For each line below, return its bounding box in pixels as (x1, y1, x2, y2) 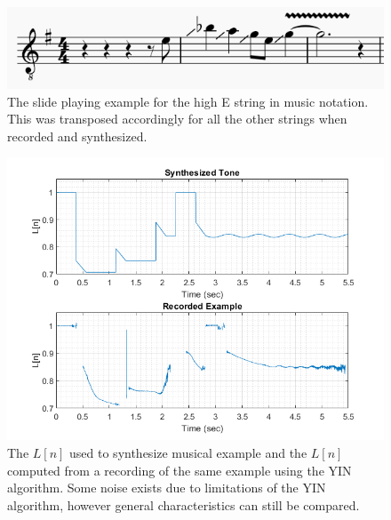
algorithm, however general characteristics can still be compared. (7, 495, 360, 514)
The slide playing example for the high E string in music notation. (7, 92, 369, 110)
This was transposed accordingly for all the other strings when (7, 109, 347, 128)
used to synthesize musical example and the (69, 443, 307, 461)
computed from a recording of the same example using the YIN (7, 460, 352, 479)
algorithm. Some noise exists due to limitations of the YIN (7, 478, 326, 497)
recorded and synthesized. (7, 126, 148, 145)
